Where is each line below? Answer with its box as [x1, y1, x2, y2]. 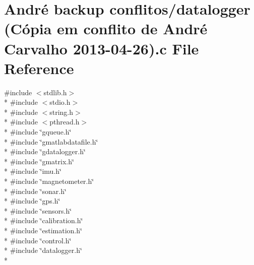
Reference [4, 57, 74, 78]
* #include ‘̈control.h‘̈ [4, 235, 72, 245]
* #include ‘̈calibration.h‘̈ [4, 215, 83, 226]
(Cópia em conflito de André [4, 18, 208, 39]
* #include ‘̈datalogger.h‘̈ [4, 245, 82, 255]
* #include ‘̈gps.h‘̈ [4, 195, 60, 206]
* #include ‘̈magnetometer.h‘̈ [4, 176, 94, 186]
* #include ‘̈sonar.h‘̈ [4, 185, 67, 196]
